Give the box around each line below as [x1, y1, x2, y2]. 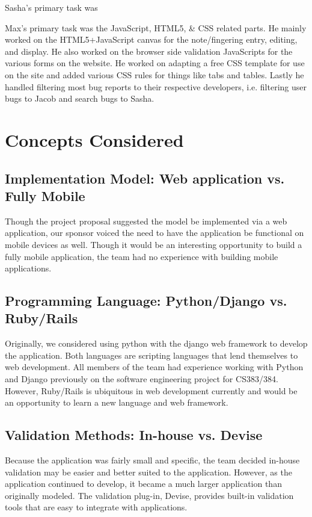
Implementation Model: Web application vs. [5, 169, 285, 187]
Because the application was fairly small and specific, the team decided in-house [5, 454, 300, 466]
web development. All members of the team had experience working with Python [5, 361, 304, 373]
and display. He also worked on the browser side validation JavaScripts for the [5, 45, 293, 57]
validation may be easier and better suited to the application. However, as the [5, 465, 292, 478]
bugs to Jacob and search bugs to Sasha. [5, 92, 154, 105]
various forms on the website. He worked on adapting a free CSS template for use [5, 57, 305, 69]
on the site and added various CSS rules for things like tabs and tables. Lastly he [5, 68, 304, 81]
